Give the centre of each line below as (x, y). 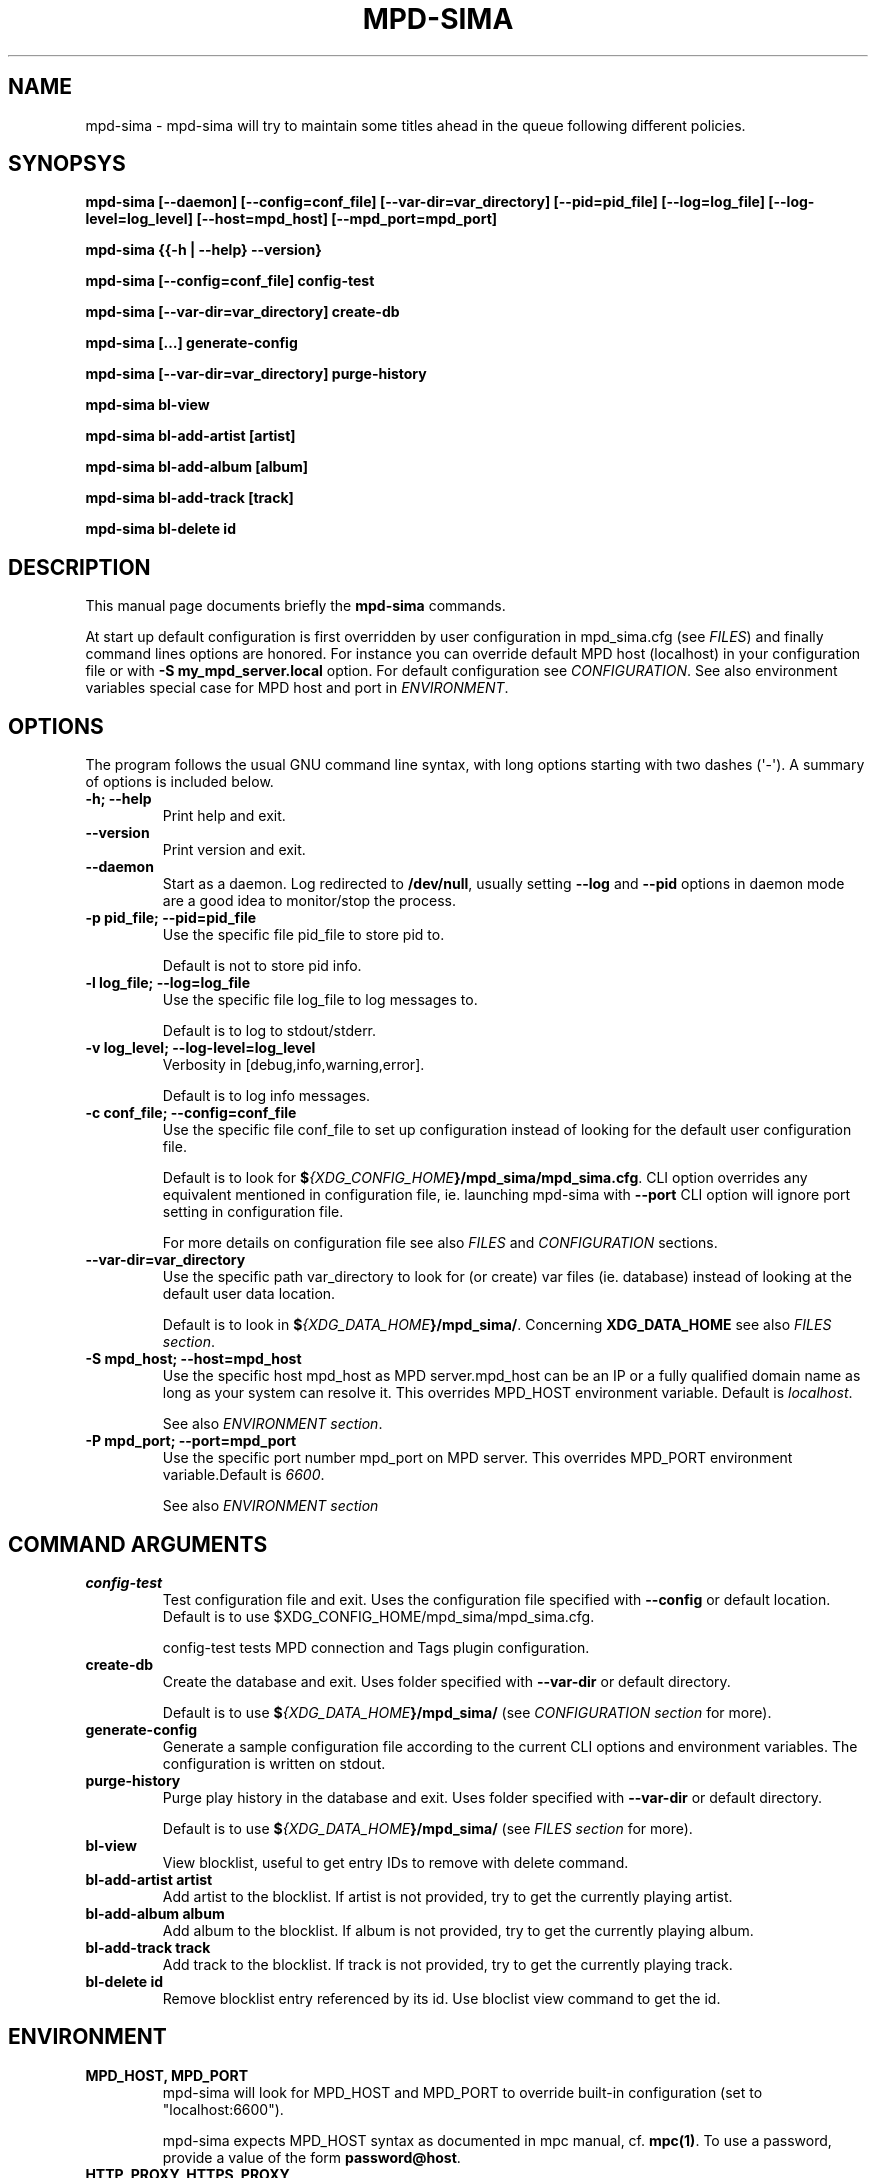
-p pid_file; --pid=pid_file (171, 918)
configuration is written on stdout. (274, 1763)
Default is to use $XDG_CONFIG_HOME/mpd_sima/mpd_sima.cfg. (378, 1616)
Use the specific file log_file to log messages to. (320, 1000)
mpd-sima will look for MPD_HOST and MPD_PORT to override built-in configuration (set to (462, 2092)
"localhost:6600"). (223, 2109)
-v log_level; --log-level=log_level (200, 1048)
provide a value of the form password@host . (311, 2157)
